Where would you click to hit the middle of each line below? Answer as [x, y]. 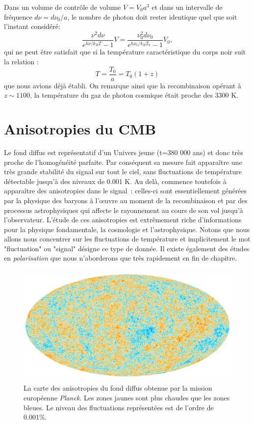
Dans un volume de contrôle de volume [63, 7]
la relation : [21, 61]
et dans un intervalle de [187, 7]
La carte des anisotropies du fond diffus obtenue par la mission [118, 388]
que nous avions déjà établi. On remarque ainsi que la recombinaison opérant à [123, 85]
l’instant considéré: [32, 26]
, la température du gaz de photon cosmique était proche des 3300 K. [134, 95]
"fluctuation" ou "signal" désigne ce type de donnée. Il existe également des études [127, 248]
